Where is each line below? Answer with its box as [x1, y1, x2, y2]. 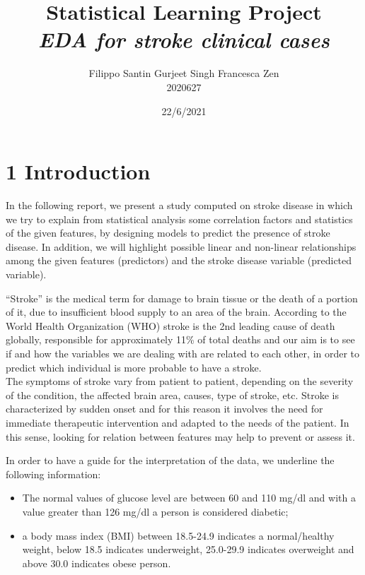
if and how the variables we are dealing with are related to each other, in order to [6, 345, 360, 360]
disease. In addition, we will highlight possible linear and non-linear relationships [6, 239, 357, 254]
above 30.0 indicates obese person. [22, 555, 171, 570]
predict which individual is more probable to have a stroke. [6, 360, 262, 374]
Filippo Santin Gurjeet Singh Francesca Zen [88, 66, 279, 81]
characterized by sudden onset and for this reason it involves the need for [6, 401, 323, 416]
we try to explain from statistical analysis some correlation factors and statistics [6, 211, 353, 226]
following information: [6, 466, 101, 481]
